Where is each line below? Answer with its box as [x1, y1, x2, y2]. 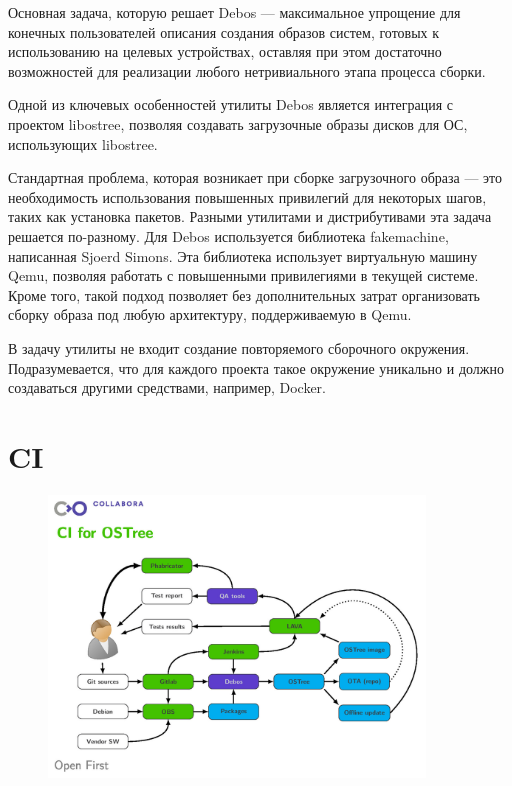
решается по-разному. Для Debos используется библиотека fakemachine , [8, 225, 449, 246]
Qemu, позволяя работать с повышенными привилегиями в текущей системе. [8, 265, 479, 286]
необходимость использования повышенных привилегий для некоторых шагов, [8, 186, 487, 207]
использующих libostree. [8, 133, 158, 154]
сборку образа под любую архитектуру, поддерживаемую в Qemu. [8, 304, 412, 325]
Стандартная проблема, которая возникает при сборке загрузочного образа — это [8, 167, 503, 188]
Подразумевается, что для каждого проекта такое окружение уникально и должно [8, 357, 504, 378]
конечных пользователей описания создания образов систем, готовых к [8, 21, 440, 42]
